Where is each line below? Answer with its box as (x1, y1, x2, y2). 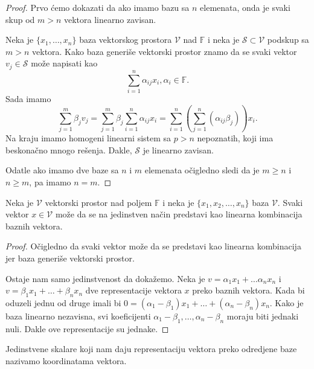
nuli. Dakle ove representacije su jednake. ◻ (5, 322, 169, 335)
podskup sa (267, 33, 309, 46)
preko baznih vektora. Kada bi (192, 284, 305, 297)
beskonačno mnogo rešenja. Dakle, (5, 143, 132, 156)
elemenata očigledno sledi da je (144, 164, 260, 176)
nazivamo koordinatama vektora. (5, 354, 127, 367)
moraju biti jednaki (226, 310, 299, 322)
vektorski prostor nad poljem (45, 196, 152, 208)
